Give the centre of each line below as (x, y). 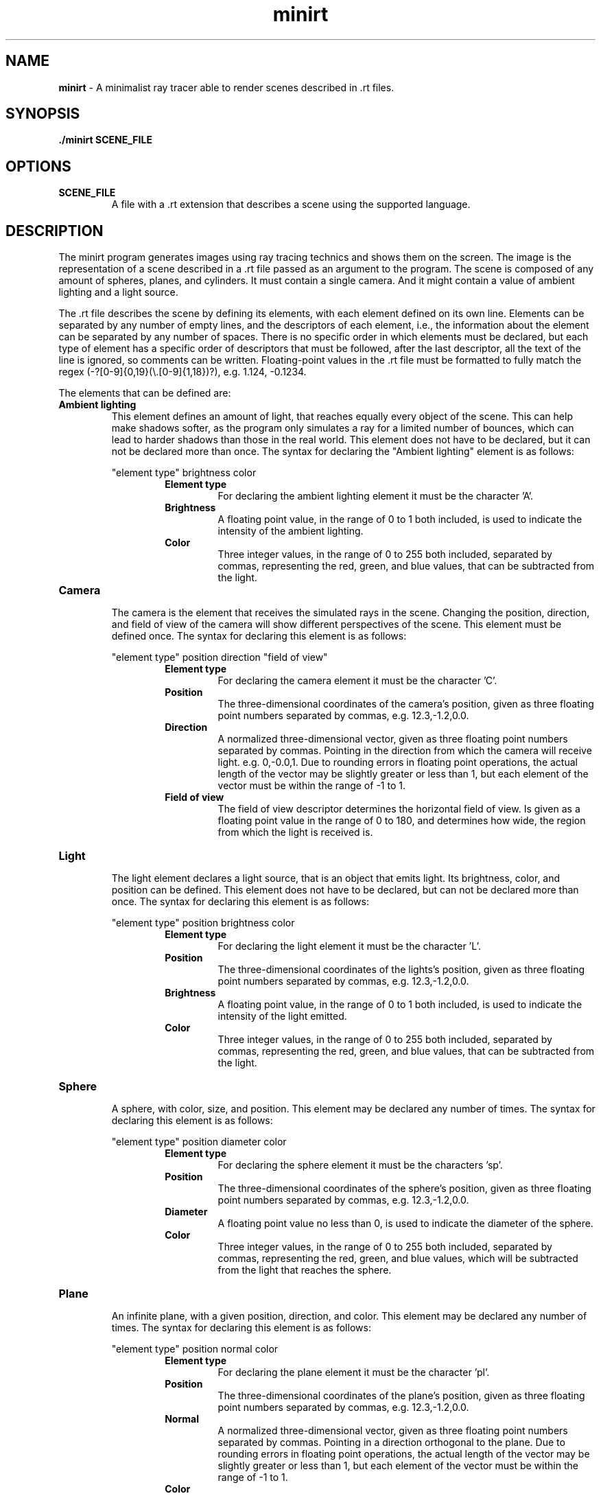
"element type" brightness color (184, 473)
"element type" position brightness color (203, 923)
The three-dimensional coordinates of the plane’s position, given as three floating (401, 1396)
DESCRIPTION (55, 231)
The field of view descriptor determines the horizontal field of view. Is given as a (399, 809)
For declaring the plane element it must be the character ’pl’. (354, 1372)
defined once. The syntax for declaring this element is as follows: (259, 636)
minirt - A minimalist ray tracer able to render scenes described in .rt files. (226, 87)
